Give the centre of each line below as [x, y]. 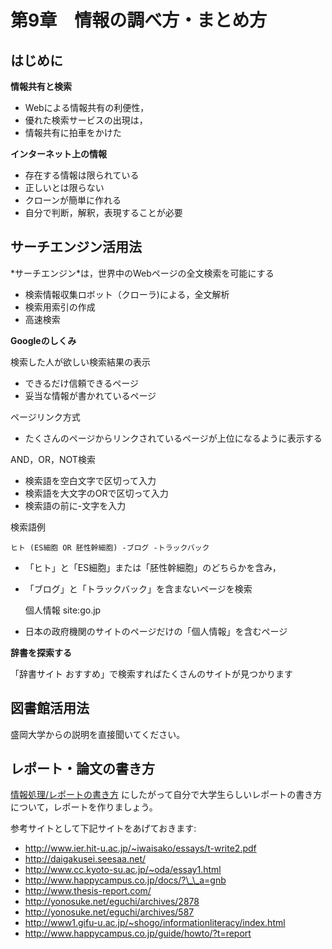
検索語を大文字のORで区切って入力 [96, 493]
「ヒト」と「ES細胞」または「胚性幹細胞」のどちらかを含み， [153, 567]
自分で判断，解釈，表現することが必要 [103, 212]
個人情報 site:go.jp [63, 610]
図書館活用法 [50, 708]
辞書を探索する [41, 652]
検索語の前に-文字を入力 [75, 505]
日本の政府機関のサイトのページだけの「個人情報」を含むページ [156, 631]
